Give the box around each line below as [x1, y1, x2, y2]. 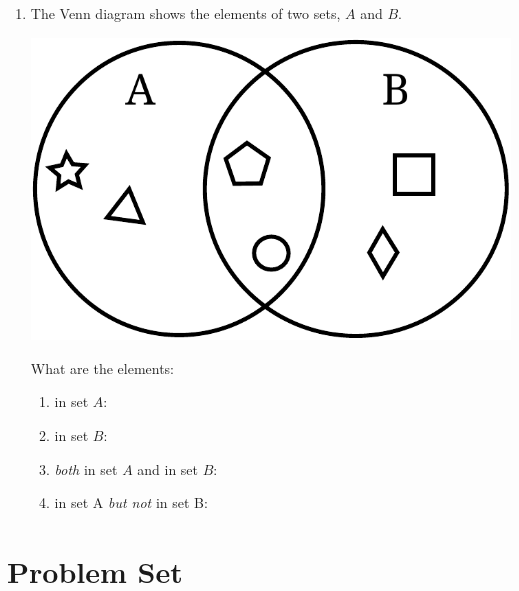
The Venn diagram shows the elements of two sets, [30, 3, 341, 23]
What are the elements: [30, 357, 175, 378]
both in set [54, 458, 118, 479]
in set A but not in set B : [54, 492, 208, 513]
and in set [137, 458, 199, 479]
